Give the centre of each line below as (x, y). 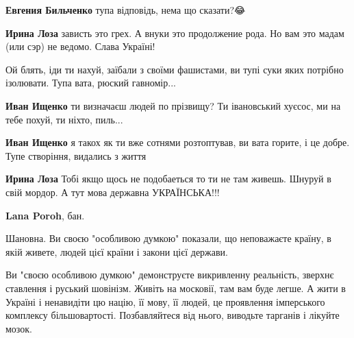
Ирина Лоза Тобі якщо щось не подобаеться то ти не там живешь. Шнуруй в (168, 179)
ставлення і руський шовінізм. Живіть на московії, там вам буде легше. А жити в (176, 288)
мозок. (19, 328)
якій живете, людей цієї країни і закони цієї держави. (117, 251)
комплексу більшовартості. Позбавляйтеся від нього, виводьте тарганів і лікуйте (173, 315)
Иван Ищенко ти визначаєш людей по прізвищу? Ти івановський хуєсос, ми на (173, 105)
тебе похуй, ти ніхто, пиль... (64, 119)
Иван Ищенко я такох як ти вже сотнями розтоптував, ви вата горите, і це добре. (178, 142)
